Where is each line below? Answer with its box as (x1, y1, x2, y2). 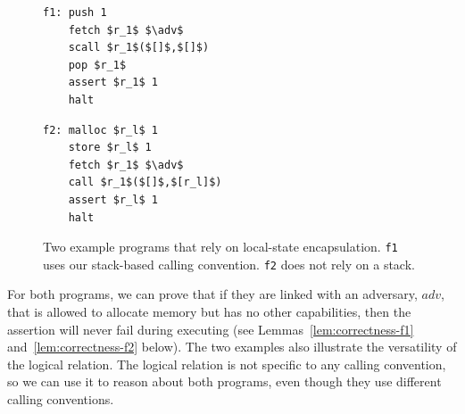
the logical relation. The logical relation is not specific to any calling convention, (7, 354, 446, 373)
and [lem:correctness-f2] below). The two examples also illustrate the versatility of (7, 337, 457, 356)
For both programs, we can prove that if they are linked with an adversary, (7, 285, 418, 303)
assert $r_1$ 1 (68, 76, 158, 89)
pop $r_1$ (68, 58, 127, 71)
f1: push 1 (43, 6, 107, 19)
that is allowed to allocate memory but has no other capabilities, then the (7, 302, 411, 321)
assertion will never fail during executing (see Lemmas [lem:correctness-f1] (7, 319, 414, 338)
